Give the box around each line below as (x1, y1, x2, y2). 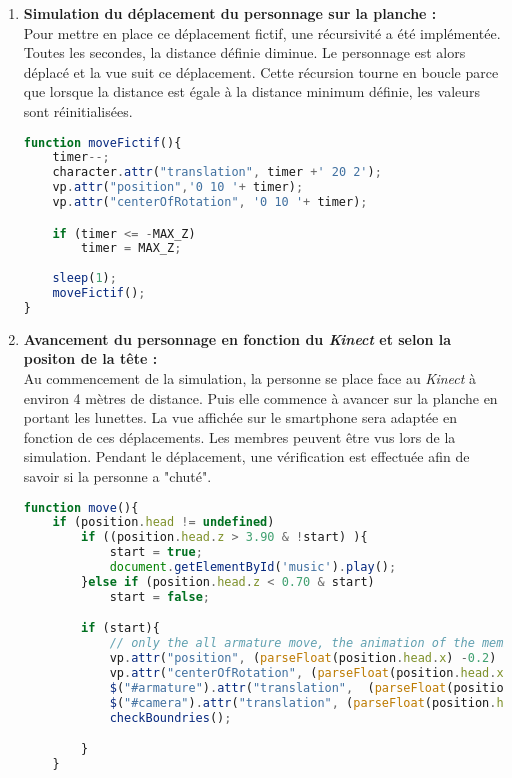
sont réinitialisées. (23, 100, 133, 121)
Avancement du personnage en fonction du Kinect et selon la (23, 328, 452, 349)
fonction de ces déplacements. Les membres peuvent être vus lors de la (23, 426, 456, 447)
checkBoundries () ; (109, 710, 232, 725)
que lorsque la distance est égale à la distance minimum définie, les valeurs (23, 81, 481, 102)
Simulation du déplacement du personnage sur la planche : (23, 3, 437, 23)
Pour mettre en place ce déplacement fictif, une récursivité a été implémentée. (23, 22, 501, 43)
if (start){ (81, 621, 160, 636)
